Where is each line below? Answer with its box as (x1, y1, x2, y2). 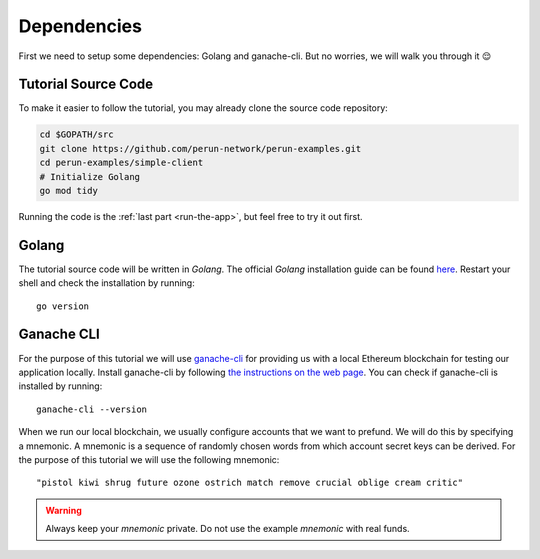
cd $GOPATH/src (39, 129, 114, 140)
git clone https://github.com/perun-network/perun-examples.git (39, 143, 362, 154)
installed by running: (18, 380, 103, 392)
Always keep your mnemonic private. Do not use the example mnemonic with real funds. (45, 523, 410, 535)
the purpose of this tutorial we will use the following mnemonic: (18, 453, 280, 465)
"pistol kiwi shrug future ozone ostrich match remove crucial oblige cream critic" (36, 477, 464, 489)
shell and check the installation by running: (18, 277, 195, 289)
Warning (45, 504, 82, 516)
